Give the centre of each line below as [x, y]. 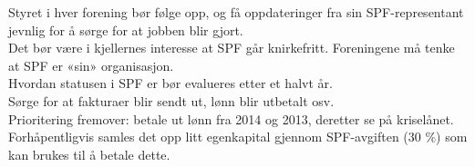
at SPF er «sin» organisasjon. [91, 65]
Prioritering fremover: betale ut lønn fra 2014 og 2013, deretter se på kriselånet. [231, 118]
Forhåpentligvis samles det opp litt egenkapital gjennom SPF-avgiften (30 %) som [238, 137]
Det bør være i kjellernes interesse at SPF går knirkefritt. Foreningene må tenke [232, 48]
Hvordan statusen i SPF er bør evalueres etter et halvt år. [170, 83]
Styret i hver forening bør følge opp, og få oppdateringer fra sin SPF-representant [236, 12]
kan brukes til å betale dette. [89, 154]
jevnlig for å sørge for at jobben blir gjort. [126, 29]
